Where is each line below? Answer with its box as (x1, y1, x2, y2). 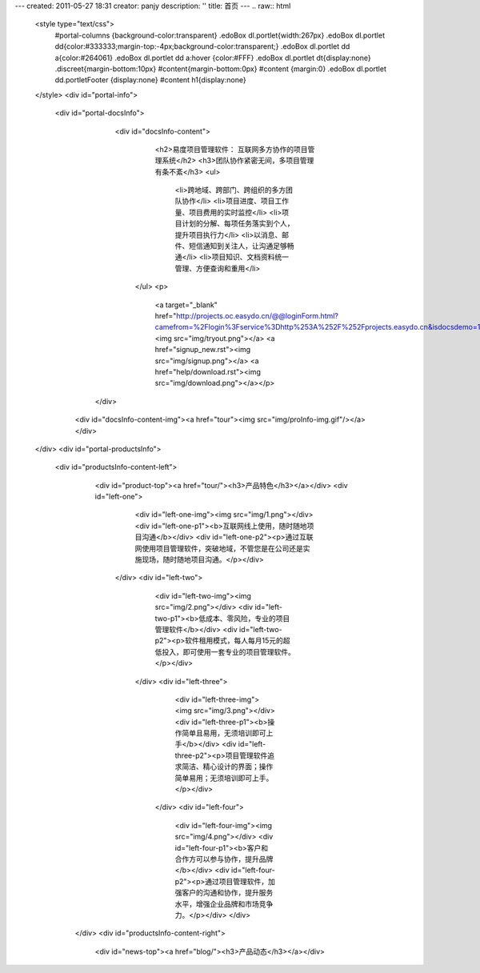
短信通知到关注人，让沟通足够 (188, 241, 287, 251)
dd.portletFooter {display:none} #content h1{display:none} (54, 75, 247, 85)
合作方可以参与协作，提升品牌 (174, 855, 274, 863)
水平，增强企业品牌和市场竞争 (174, 899, 274, 908)
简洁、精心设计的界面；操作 (181, 762, 274, 771)
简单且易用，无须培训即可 (181, 728, 266, 738)
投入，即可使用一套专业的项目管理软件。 (161, 647, 295, 656)
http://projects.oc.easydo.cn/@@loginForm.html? (176, 310, 339, 320)
